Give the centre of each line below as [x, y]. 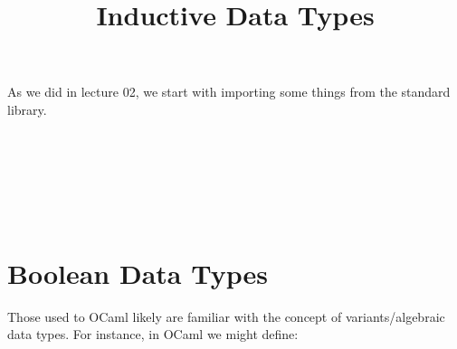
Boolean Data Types [138, 273]
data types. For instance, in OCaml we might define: [153, 334]
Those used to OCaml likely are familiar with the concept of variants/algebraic [226, 316]
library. [27, 109]
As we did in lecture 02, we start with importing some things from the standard [229, 92]
